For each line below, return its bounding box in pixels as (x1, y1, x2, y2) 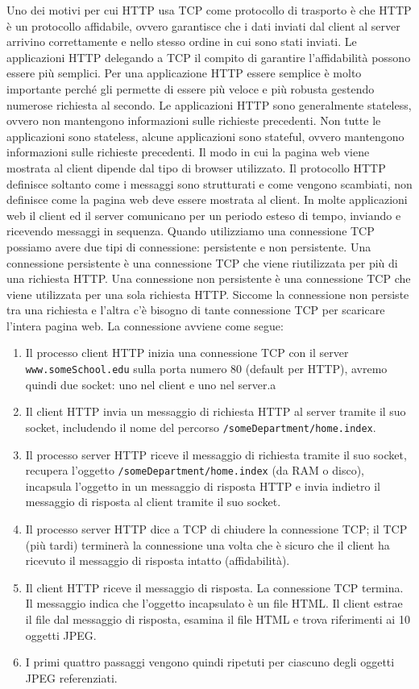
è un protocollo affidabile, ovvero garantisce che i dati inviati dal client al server (6, 17, 400, 34)
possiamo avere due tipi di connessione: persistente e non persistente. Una (6, 238, 371, 255)
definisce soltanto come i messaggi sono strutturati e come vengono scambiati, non (6, 175, 413, 192)
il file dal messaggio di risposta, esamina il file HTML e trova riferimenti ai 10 (25, 610, 410, 627)
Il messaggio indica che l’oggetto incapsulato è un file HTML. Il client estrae (25, 595, 403, 612)
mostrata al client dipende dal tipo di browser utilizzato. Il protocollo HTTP (6, 159, 386, 176)
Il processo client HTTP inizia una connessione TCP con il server (25, 344, 349, 361)
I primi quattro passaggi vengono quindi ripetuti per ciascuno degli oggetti (25, 654, 395, 670)
